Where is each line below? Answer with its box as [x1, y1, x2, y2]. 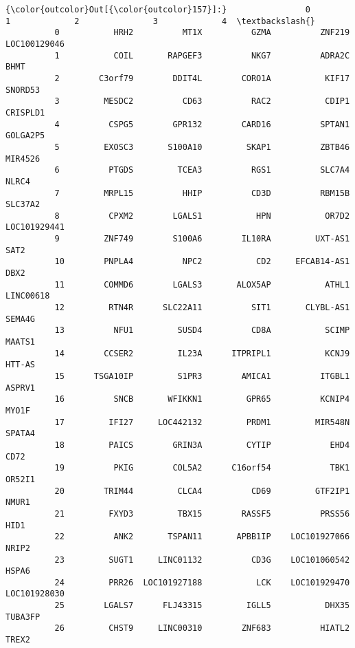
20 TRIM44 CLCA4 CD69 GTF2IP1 [54, 486, 350, 496]
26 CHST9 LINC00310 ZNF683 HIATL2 [54, 623, 350, 634]
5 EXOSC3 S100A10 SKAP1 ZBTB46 [54, 142, 350, 152]
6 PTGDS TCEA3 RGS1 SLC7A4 [54, 165, 350, 175]
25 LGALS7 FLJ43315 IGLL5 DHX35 [54, 601, 350, 611]
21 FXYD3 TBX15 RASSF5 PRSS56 [54, 508, 350, 519]
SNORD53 [5, 85, 41, 95]
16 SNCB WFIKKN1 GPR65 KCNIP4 [54, 394, 350, 404]
